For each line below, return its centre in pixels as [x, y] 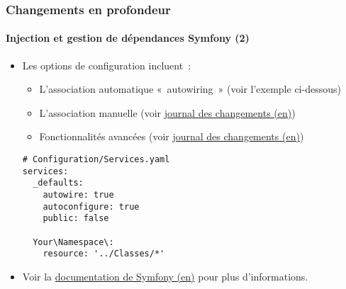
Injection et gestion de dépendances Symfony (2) [128, 38]
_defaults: [58, 183]
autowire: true [78, 194]
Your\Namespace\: [73, 242]
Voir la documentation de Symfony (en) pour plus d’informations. [165, 276]
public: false [76, 219]
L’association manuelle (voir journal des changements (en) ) [167, 112]
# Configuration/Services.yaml [96, 160]
